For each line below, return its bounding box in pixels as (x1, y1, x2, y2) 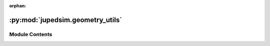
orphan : (9, 3, 26, 8)
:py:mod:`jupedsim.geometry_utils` (9, 15, 122, 24)
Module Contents (9, 31, 52, 38)
